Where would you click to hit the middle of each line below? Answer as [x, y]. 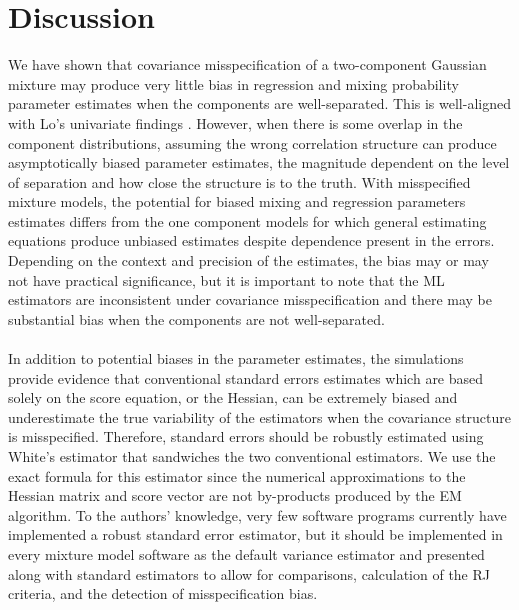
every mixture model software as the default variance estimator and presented [246, 553]
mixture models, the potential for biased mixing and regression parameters [237, 201]
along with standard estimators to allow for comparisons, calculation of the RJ [249, 573]
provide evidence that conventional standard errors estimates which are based [246, 377]
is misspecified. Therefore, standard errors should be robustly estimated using [246, 436]
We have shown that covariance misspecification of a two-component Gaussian [247, 64]
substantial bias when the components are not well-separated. [196, 318]
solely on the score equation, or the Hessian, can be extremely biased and [233, 397]
